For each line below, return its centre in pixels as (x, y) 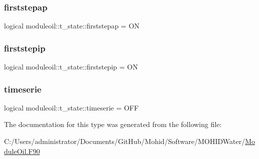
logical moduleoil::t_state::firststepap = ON (72, 26)
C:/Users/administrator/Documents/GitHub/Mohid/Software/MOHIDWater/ (125, 141)
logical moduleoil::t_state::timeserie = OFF (72, 107)
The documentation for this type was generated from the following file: (113, 124)
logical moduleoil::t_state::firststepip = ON (71, 67)
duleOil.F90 (22, 151)
